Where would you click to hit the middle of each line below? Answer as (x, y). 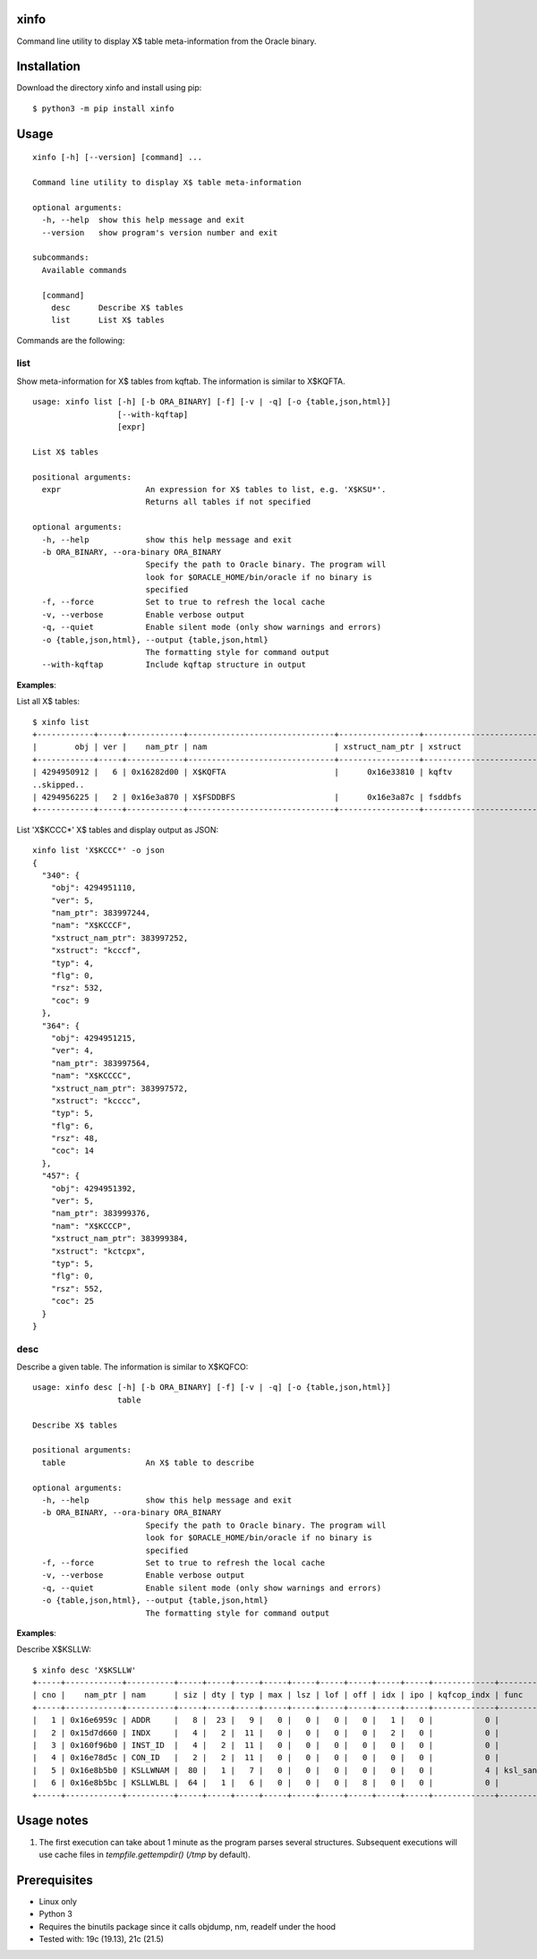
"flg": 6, (72, 1126)
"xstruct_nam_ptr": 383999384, (119, 1239)
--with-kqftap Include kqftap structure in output (174, 665)
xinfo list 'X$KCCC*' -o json (99, 851)
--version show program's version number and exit (160, 232)
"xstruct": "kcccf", (96, 950)
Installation (48, 67)
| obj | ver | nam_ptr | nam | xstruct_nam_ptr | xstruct (247, 747)
